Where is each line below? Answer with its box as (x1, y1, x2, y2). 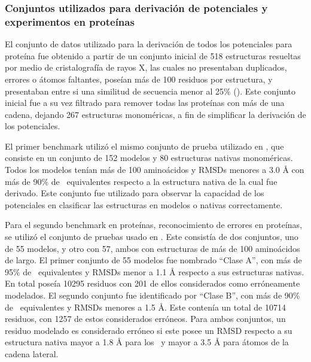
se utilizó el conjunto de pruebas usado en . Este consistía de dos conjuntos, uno (5, 230, 298, 243)
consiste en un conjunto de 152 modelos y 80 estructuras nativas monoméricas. (5, 151, 293, 164)
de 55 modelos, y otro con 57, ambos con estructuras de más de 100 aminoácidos (5, 242, 300, 254)
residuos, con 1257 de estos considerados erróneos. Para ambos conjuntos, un (5, 312, 286, 325)
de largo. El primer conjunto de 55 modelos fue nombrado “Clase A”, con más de (5, 254, 302, 266)
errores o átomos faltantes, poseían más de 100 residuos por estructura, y (5, 72, 273, 85)
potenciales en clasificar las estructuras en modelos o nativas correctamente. (5, 198, 283, 211)
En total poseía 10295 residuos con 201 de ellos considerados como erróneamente (5, 277, 300, 290)
